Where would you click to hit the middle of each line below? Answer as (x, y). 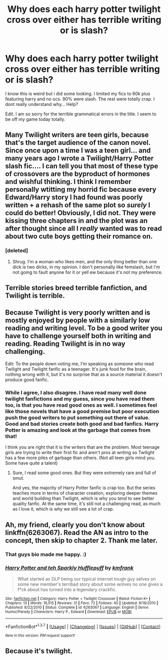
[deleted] (17, 251)
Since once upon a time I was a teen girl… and (78, 151)
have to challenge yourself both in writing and (78, 336)
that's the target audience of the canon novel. (78, 143)
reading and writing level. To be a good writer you (84, 328)
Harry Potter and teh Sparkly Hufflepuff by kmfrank (69, 568)
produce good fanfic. (27, 379)
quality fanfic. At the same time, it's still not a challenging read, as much (86, 504)
